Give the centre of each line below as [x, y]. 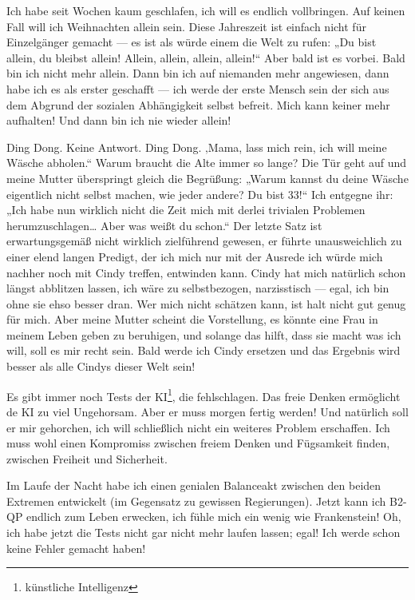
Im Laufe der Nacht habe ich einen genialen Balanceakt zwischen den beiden [194, 485]
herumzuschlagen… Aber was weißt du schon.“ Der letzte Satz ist [164, 225]
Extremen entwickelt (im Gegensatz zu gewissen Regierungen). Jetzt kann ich [196, 501]
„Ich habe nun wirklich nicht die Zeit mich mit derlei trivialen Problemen [186, 210]
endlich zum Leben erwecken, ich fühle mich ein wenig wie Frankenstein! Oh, [214, 517]
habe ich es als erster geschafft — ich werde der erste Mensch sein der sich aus [198, 88]
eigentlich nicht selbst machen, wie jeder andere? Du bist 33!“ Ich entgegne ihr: [200, 194]
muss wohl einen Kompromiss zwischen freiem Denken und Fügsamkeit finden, [198, 443]
